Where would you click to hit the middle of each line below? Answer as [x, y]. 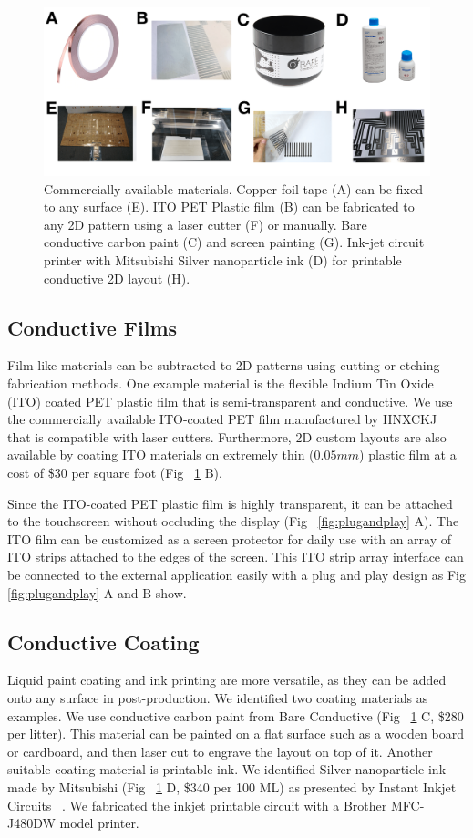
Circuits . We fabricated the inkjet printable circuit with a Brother [197, 805]
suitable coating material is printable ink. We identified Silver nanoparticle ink [227, 769]
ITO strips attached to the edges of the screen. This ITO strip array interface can [236, 557]
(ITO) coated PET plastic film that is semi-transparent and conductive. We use [230, 401]
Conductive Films [93, 327]
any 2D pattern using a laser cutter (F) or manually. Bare [206, 224]
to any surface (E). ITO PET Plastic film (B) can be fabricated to [229, 207]
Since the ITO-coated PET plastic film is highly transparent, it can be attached [230, 503]
